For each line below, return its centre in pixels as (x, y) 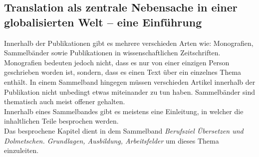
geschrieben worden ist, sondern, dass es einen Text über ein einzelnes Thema (123, 72)
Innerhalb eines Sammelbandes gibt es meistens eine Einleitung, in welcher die (124, 111)
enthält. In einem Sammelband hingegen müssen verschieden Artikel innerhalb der (130, 81)
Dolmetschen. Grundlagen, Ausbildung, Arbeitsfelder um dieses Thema (112, 140)
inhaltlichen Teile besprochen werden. (61, 121)
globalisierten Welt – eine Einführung (103, 22)
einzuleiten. (21, 150)
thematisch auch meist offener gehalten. (65, 101)
